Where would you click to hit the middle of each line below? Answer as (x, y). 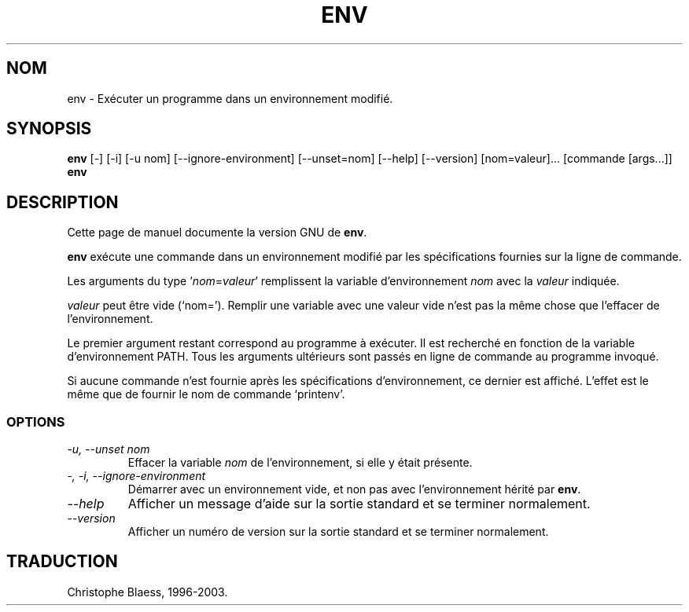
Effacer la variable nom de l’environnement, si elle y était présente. (300, 463)
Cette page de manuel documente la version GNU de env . (217, 233)
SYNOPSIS (49, 129)
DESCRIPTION (63, 202)
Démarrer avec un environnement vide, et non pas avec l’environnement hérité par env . (354, 489)
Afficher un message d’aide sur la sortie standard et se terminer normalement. (359, 504)
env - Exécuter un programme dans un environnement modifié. (230, 98)
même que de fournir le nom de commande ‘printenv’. (206, 394)
